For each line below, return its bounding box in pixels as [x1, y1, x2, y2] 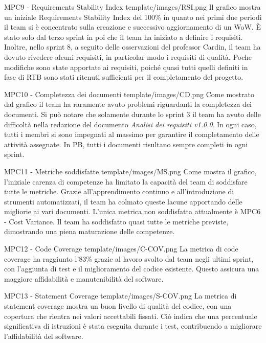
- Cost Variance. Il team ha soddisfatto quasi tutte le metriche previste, [4, 216, 229, 226]
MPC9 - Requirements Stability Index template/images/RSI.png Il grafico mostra [4, 2, 261, 12]
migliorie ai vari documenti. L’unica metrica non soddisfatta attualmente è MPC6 [4, 206, 261, 217]
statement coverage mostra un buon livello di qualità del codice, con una [4, 301, 232, 311]
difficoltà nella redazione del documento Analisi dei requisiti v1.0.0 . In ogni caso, [4, 119, 257, 129]
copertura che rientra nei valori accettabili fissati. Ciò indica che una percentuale [4, 310, 257, 321]
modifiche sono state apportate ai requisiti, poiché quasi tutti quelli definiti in [4, 61, 248, 72]
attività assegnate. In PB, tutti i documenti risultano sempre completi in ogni [4, 139, 248, 149]
